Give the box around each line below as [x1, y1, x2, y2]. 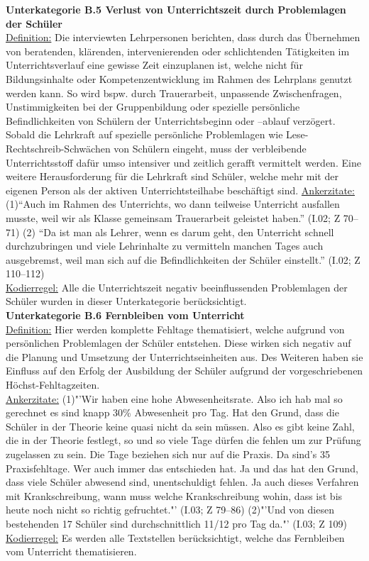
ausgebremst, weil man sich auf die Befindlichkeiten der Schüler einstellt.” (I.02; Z [6, 252, 360, 267]
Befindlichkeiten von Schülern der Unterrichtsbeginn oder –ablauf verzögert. [6, 113, 336, 128]
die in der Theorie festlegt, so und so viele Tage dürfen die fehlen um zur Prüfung [6, 433, 361, 448]
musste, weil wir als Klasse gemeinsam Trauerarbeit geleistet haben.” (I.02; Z [6, 210, 341, 225]
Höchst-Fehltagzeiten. [6, 377, 100, 392]
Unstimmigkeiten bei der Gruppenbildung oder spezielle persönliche [6, 99, 300, 114]
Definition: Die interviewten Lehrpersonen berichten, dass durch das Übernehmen [6, 30, 360, 45]
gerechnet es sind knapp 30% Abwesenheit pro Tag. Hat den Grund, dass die [6, 405, 339, 420]
